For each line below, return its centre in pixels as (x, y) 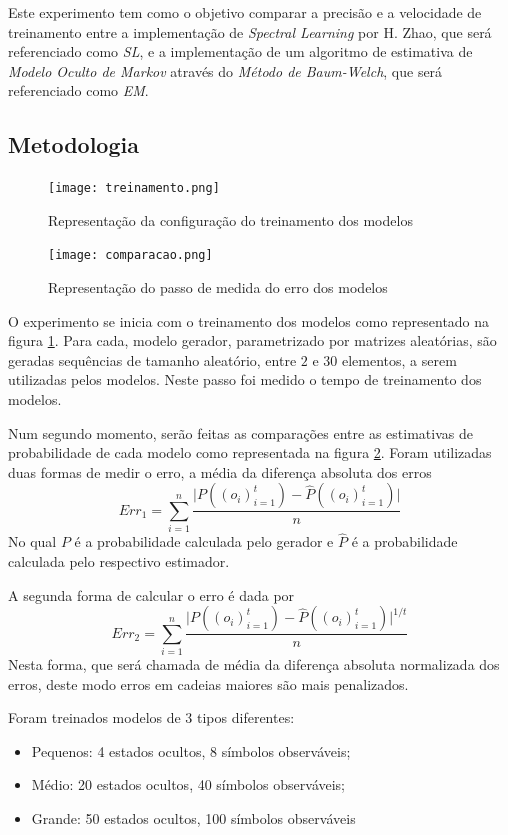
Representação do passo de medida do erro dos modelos (218, 287)
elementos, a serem (399, 359)
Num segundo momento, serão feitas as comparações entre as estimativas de (240, 432)
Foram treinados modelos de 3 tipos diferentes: (151, 717)
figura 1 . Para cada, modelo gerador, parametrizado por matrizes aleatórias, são (252, 340)
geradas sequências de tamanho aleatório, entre (152, 359)
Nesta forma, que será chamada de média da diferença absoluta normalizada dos (254, 663)
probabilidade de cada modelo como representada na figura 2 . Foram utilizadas (250, 452)
